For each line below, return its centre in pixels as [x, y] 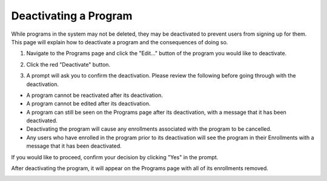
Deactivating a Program [72, 16]
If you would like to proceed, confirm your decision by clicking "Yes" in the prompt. [115, 157]
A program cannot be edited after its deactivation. [88, 104]
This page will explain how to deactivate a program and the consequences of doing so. [120, 42]
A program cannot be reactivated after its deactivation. [95, 95]
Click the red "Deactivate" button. [68, 64]
